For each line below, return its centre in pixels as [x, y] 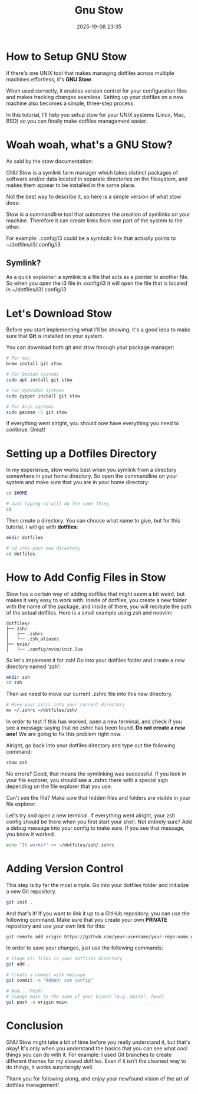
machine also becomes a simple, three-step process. [71, 103]
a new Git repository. [32, 891]
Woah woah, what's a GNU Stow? [89, 144]
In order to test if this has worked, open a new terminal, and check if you [94, 721]
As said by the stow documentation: [49, 161]
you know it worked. [31, 834]
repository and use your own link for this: [56, 926]
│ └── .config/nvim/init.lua [44, 649]
